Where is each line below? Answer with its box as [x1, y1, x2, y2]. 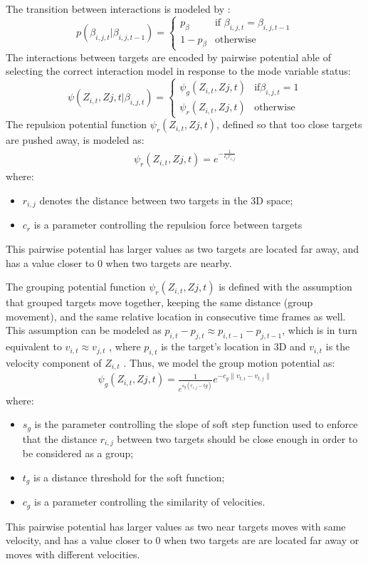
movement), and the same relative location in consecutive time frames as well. [6, 308, 346, 323]
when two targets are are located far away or [164, 533, 359, 548]
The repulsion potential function [6, 117, 147, 132]
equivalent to [6, 339, 62, 354]
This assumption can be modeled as [6, 323, 162, 338]
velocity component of [6, 355, 102, 370]
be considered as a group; [22, 446, 134, 461]
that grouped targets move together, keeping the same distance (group [6, 295, 313, 310]
